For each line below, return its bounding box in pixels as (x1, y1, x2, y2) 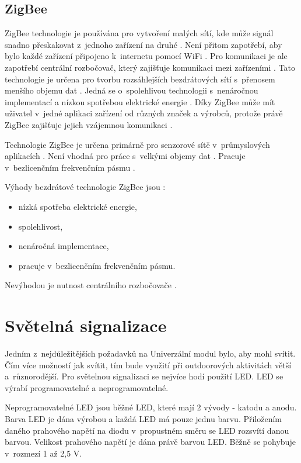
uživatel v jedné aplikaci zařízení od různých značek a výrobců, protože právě (5, 107, 283, 119)
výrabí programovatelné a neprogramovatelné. (5, 381, 169, 393)
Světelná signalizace (5, 313, 167, 337)
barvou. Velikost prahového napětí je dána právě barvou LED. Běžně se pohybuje (5, 436, 296, 448)
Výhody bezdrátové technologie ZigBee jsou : (5, 181, 166, 193)
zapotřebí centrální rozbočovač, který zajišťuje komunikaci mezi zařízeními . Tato (5, 61, 296, 73)
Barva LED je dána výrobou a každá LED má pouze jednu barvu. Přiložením (5, 412, 282, 424)
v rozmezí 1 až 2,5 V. (5, 447, 82, 459)
